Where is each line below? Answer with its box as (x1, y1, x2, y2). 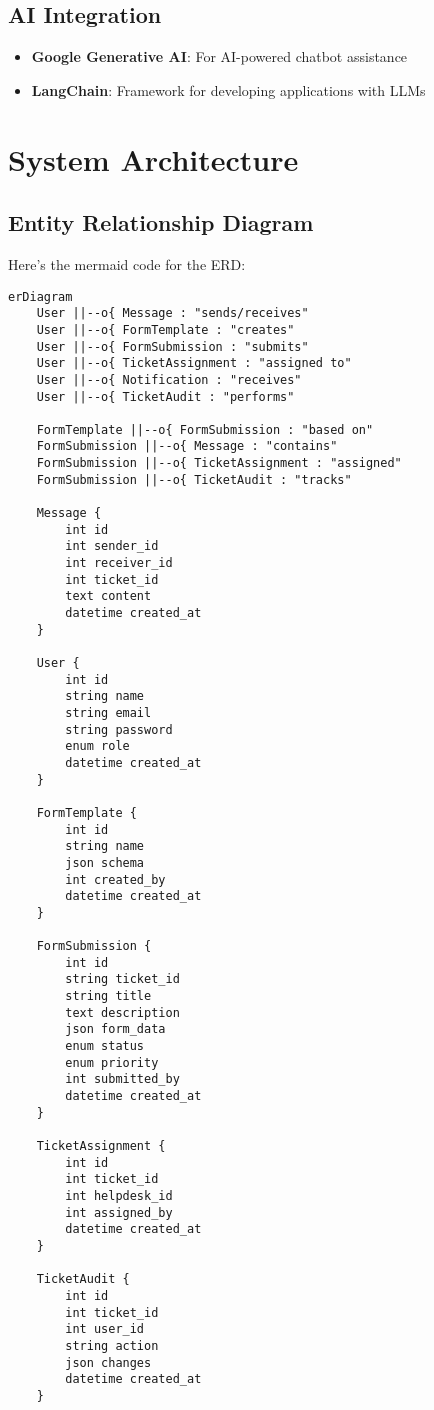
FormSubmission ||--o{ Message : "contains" (36, 439, 338, 454)
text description (65, 1005, 180, 1020)
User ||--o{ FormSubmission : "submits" (36, 339, 309, 354)
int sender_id (65, 539, 159, 554)
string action (65, 1338, 159, 1353)
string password (65, 722, 173, 737)
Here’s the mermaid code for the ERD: (8, 253, 246, 274)
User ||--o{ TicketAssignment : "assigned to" (36, 356, 352, 371)
